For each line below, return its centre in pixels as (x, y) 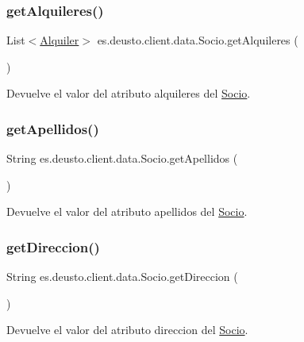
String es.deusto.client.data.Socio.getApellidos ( (122, 158)
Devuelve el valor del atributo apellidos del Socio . (127, 211)
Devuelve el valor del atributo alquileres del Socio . (129, 93)
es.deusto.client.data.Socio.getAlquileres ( (198, 40)
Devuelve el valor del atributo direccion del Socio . (127, 330)
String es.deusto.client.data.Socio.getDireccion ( (122, 277)
